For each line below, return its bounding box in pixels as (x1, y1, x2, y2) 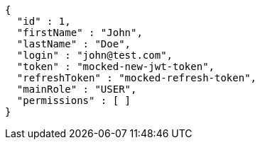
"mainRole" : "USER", (16, 83, 137, 95)
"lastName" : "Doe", (16, 38, 131, 50)
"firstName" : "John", (16, 27, 143, 38)
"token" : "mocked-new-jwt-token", (16, 61, 215, 72)
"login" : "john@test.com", (16, 50, 173, 61)
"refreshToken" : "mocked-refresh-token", (16, 72, 257, 83)
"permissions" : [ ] (16, 95, 131, 106)
